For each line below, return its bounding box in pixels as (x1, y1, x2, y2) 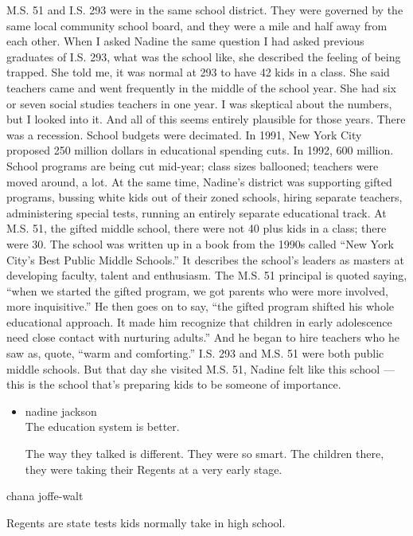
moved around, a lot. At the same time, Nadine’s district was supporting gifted (6, 173, 392, 190)
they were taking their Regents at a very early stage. (25, 460, 282, 477)
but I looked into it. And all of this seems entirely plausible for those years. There (6, 111, 406, 127)
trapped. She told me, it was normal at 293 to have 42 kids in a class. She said (6, 64, 390, 80)
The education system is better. (25, 418, 180, 435)
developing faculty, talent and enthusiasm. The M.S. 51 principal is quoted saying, (6, 267, 407, 284)
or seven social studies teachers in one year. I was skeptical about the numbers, (6, 95, 392, 112)
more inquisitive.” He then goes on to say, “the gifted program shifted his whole (6, 298, 394, 315)
